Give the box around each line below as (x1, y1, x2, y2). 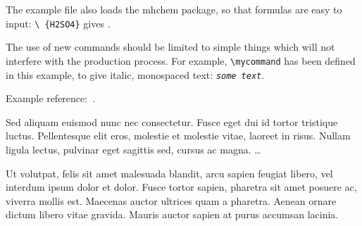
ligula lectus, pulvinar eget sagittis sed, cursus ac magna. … (6, 142, 261, 156)
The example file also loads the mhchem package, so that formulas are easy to (6, 2, 342, 16)
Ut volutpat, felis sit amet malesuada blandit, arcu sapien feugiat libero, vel (6, 165, 333, 180)
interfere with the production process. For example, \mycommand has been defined (6, 53, 356, 68)
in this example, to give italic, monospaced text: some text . (6, 67, 265, 82)
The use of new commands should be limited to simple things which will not (6, 39, 335, 54)
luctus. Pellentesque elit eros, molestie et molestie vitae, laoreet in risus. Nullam (6, 128, 351, 143)
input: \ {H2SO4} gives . (6, 15, 111, 30)
